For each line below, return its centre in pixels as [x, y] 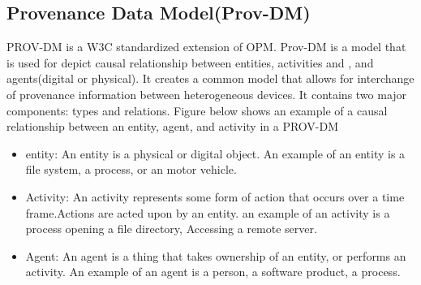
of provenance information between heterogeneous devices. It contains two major [207, 94]
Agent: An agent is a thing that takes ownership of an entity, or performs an [216, 255]
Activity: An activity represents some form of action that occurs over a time [215, 196]
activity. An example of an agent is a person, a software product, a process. [213, 272]
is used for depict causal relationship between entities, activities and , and [190, 62]
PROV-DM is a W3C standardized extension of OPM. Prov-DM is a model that [206, 47]
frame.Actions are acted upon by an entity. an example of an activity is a [208, 212]
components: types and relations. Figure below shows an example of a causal [197, 110]
